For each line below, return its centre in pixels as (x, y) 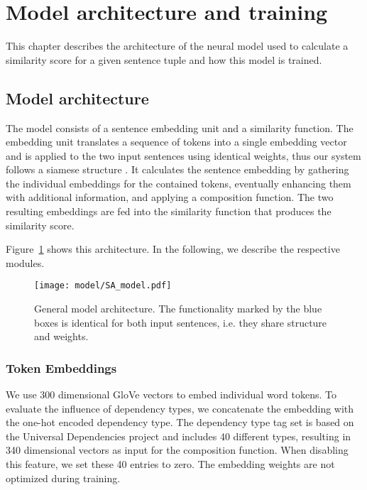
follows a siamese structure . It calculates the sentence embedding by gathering (177, 169)
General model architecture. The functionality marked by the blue (178, 309)
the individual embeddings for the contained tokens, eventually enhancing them (179, 183)
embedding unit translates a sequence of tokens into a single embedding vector (176, 142)
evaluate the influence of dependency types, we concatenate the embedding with (180, 408)
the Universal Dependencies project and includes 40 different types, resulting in (179, 436)
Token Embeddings (61, 367)
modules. (25, 262)
